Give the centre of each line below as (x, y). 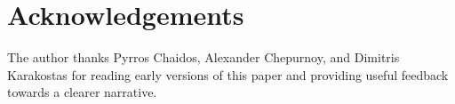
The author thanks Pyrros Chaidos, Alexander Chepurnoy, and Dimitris (204, 57)
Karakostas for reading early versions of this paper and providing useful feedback (228, 74)
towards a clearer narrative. (82, 92)
